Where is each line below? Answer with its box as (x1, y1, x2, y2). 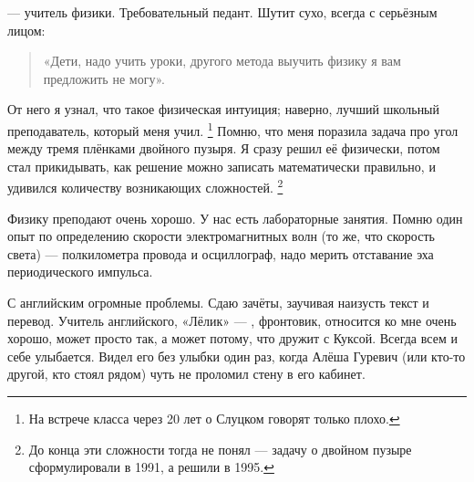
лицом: (7, 20, 46, 39)
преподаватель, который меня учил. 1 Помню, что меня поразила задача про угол (7, 118, 459, 140)
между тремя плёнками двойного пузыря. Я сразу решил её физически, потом (7, 139, 440, 158)
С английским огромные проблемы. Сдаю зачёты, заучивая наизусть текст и (7, 293, 429, 312)
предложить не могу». (43, 68, 165, 88)
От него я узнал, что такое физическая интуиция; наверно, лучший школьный (7, 100, 440, 119)
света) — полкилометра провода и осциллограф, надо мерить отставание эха (7, 244, 434, 263)
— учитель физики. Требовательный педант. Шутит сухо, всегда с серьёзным (7, 3, 438, 21)
